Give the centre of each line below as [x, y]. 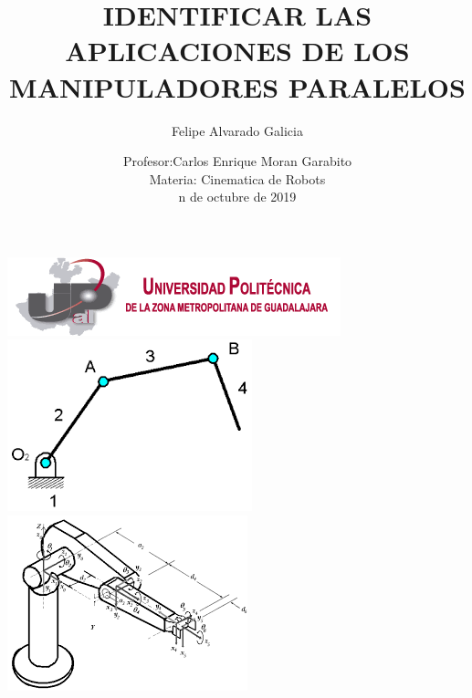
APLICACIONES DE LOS [237, 51]
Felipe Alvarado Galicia [237, 130]
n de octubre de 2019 [237, 197]
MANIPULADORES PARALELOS [237, 86]
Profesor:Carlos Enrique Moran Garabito [237, 161]
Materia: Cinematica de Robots [237, 178]
